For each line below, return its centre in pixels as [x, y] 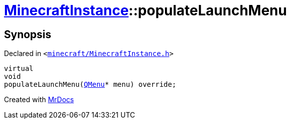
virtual [19, 69]
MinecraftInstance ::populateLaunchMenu [145, 10]
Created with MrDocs [39, 100]
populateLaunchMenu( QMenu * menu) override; [90, 85]
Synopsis [28, 34]
